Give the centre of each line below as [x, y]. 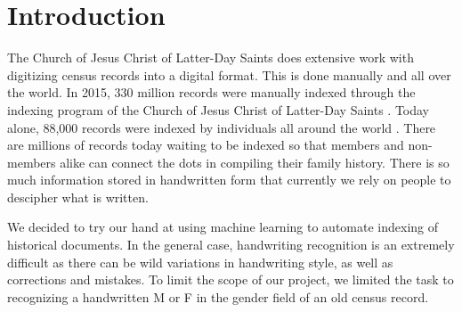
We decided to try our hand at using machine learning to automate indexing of [223, 227]
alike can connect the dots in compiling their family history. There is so [255, 162]
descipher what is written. [78, 197]
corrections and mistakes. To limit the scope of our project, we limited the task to [231, 279]
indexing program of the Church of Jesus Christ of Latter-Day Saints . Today [219, 109]
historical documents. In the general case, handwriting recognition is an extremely [231, 245]
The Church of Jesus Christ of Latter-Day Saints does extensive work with [211, 57]
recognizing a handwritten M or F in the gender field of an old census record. [218, 296]
